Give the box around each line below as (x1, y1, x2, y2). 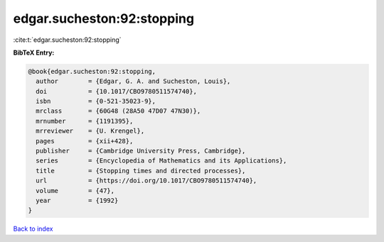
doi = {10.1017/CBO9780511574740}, (36, 87, 197, 95)
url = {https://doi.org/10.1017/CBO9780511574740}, (36, 177, 257, 185)
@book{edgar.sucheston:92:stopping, (28, 67, 156, 75)
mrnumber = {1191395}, (36, 117, 134, 125)
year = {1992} (36, 197, 119, 204)
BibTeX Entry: (13, 48, 55, 57)
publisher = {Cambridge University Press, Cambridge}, (36, 147, 246, 155)
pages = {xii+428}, (36, 137, 134, 145)
